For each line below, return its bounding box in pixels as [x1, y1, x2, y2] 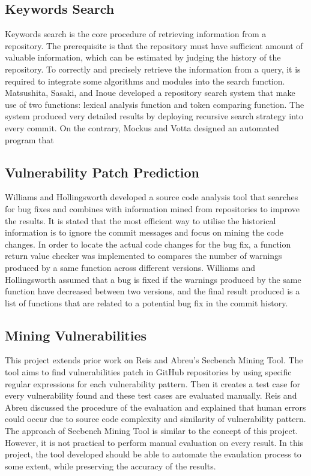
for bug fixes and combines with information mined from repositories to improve [5, 202, 300, 215]
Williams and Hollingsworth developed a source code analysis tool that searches [5, 191, 298, 203]
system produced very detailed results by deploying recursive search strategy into [5, 110, 304, 122]
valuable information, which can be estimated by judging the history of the [5, 51, 281, 64]
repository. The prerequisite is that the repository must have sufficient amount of [5, 39, 303, 52]
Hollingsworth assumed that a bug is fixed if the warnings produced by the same [5, 273, 301, 285]
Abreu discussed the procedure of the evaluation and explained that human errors [5, 400, 306, 413]
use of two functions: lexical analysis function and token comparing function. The [5, 98, 304, 110]
